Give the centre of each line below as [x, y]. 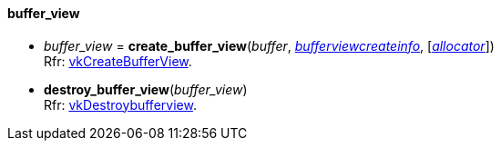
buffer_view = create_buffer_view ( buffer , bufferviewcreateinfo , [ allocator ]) [269, 45]
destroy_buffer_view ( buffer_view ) [146, 89]
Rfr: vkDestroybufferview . [120, 104]
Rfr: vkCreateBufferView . [118, 61]
